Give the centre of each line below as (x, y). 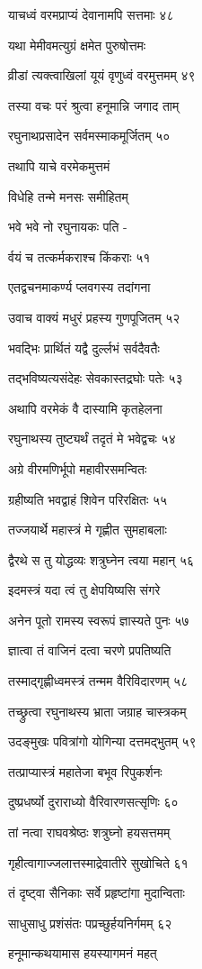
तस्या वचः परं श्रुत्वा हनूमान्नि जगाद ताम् (94, 105)
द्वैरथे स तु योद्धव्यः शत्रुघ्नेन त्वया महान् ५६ (101, 559)
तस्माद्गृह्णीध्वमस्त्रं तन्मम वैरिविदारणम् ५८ (98, 681)
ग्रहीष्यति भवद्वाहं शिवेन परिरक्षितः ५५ (88, 499)
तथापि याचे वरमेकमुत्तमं (59, 165)
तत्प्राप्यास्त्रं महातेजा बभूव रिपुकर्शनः (85, 771)
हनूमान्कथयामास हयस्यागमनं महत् (83, 953)
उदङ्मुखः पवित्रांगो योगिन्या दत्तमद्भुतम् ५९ (102, 741)
